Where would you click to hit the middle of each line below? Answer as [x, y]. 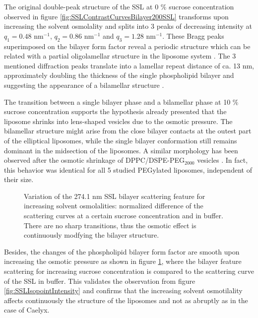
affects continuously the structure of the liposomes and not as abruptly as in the [126, 300]
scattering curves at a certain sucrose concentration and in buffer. [124, 216]
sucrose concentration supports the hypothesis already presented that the [115, 111]
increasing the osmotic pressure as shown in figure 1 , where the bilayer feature [123, 261]
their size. [19, 179]
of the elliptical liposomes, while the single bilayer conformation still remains [121, 140]
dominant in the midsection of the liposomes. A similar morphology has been [121, 150]
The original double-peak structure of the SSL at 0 [81, 6]
